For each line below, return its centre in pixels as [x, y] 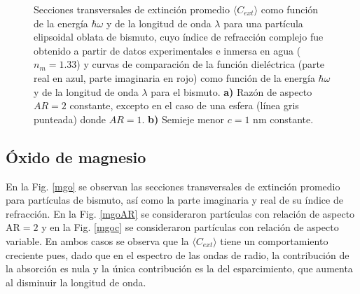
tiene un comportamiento [274, 240]
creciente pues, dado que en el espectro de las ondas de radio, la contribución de [178, 254]
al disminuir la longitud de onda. [76, 282]
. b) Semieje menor [183, 119]
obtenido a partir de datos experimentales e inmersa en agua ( [167, 50]
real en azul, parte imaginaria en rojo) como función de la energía [174, 77]
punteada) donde [70, 119]
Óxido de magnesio [76, 156]
